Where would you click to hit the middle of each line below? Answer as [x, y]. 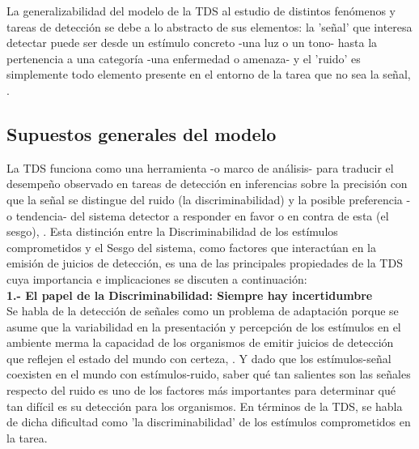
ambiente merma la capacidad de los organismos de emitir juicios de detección [200, 342]
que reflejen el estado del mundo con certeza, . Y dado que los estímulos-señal [199, 358]
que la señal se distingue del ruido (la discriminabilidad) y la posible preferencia [205, 199]
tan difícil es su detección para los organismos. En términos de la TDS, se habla [205, 406]
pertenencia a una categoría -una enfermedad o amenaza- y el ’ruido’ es [184, 58]
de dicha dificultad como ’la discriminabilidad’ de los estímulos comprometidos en [209, 422]
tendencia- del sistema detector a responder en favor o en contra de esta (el [202, 215]
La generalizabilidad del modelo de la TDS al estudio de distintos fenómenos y [201, 11]
